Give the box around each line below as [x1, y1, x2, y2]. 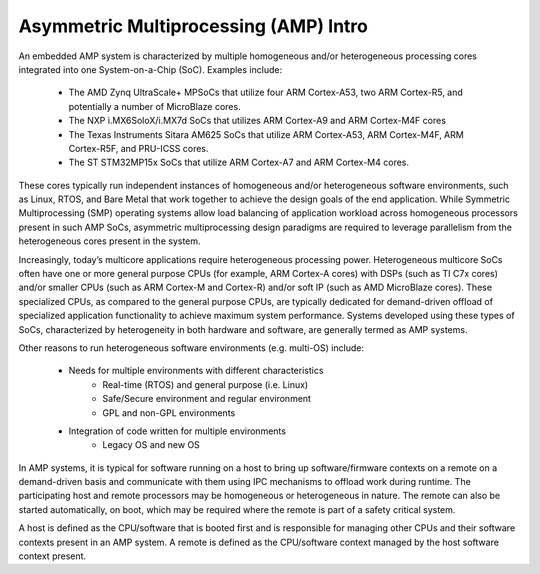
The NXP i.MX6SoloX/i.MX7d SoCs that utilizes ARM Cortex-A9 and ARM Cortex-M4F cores [68, 115, 447, 127]
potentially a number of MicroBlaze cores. [68, 100, 241, 112]
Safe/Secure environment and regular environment [102, 393, 312, 405]
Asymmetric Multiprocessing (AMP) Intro [18, 15, 369, 37]
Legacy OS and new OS [102, 439, 200, 451]
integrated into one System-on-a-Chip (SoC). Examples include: [18, 63, 283, 75]
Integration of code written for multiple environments [68, 425, 287, 437]
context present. [18, 550, 87, 562]
